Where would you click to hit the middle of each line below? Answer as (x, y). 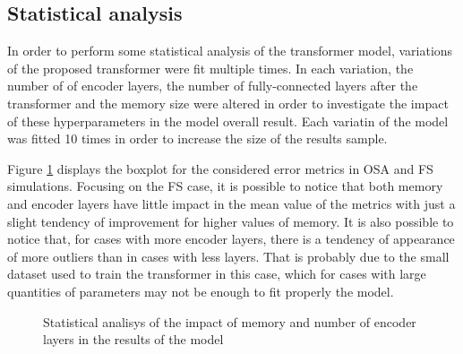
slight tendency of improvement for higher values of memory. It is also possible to (231, 221)
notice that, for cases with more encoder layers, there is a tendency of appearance (231, 239)
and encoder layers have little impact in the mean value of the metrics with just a (231, 203)
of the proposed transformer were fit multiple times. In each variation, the (210, 68)
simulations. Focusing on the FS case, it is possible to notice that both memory (225, 186)
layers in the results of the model (133, 339)
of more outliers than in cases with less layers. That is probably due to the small (228, 256)
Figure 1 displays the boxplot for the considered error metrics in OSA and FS (220, 168)
